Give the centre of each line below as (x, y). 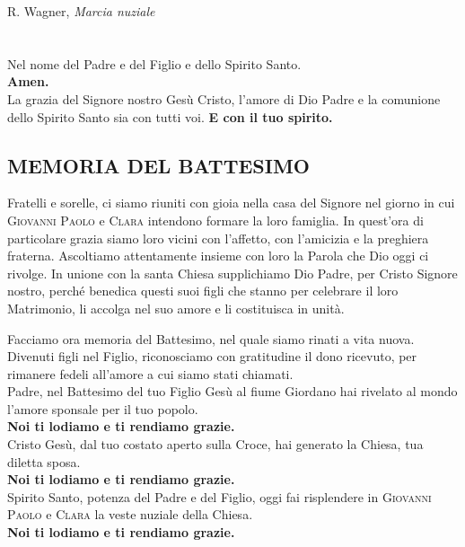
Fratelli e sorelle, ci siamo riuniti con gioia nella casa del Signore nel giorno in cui (231, 203)
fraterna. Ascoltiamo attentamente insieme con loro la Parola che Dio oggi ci (218, 256)
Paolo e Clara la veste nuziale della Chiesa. (130, 514)
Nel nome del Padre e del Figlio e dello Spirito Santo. (154, 63)
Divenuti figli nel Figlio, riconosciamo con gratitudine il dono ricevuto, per (212, 356)
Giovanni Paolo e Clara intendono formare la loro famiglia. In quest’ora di (215, 220)
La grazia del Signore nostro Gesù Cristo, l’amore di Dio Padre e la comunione (224, 98)
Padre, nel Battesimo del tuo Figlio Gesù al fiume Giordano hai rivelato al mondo (232, 391)
